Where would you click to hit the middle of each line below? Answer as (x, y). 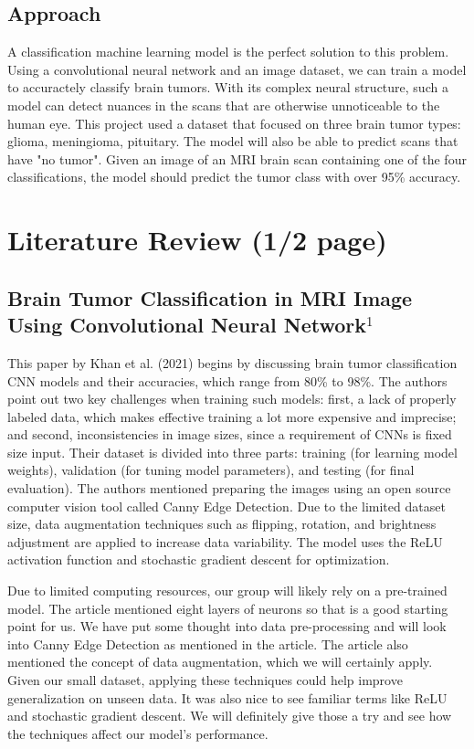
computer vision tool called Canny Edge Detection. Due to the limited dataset (226, 506)
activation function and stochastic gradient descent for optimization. (199, 559)
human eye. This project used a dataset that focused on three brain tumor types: (234, 123)
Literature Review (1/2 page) (197, 240)
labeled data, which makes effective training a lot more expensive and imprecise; (232, 416)
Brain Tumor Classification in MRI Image (210, 297)
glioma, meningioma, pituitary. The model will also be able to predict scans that (233, 141)
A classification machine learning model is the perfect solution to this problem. (228, 52)
